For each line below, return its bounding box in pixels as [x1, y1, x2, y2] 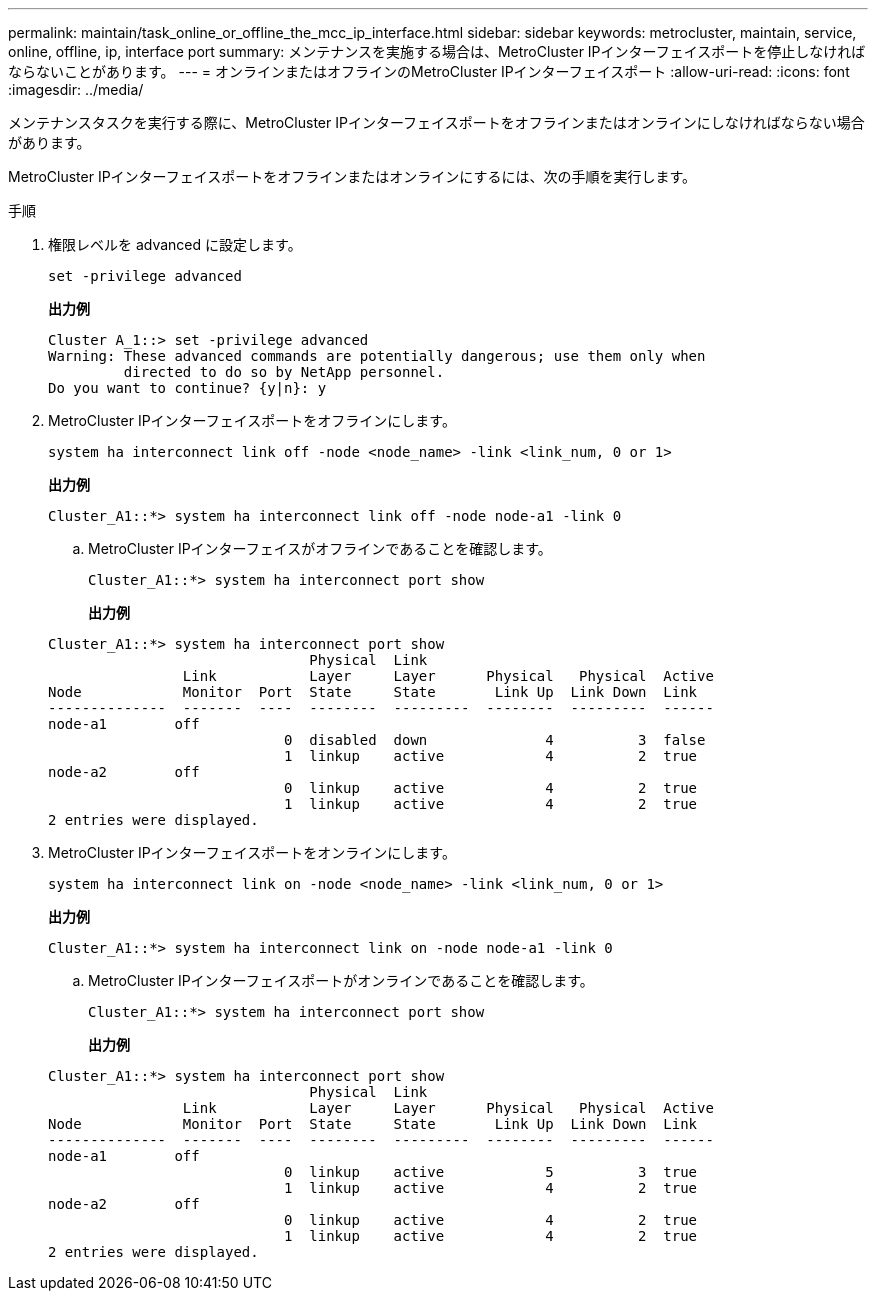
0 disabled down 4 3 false [284, 732, 706, 748]
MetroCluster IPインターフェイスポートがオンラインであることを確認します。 [88, 972, 594, 989]
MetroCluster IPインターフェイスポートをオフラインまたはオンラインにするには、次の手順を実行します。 [8, 168, 697, 185]
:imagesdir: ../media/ [8, 81, 144, 98]
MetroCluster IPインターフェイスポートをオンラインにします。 [48, 844, 456, 861]
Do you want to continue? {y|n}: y [48, 380, 327, 396]
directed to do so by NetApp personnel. [123, 364, 445, 380]
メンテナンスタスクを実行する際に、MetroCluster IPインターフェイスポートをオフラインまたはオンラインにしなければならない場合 [8, 114, 865, 131]
